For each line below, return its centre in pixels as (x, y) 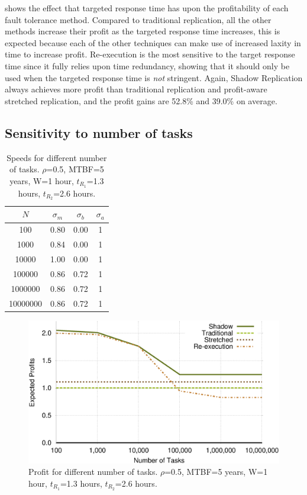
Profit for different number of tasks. (93, 472)
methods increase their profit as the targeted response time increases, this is (143, 31)
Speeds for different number (57, 157)
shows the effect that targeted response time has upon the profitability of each (147, 8)
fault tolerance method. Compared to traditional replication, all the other (138, 19)
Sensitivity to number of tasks (99, 132)
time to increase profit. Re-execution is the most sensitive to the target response (150, 54)
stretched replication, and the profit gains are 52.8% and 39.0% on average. (141, 100)
